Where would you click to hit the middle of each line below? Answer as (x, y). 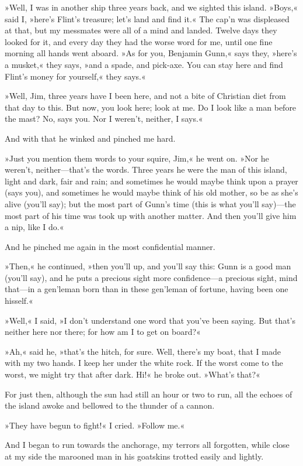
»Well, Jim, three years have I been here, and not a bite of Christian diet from (145, 96)
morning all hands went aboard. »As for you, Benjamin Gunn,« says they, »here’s (151, 53)
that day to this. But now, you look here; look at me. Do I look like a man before (151, 107)
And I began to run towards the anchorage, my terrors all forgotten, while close (147, 445)
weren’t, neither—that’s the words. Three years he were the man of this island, (146, 169)
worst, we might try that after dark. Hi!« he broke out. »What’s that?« (133, 374)
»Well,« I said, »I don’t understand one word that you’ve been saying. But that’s (150, 320)
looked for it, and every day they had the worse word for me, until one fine (139, 41)
